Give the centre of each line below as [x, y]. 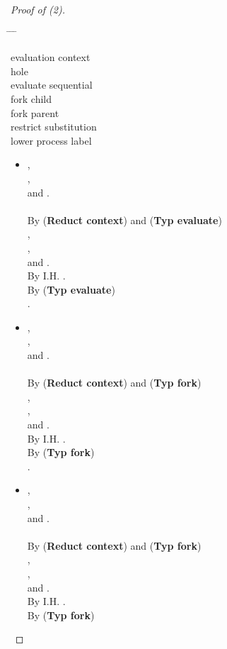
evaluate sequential [52, 85]
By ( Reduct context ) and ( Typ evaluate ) [124, 220]
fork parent [35, 112]
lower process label [51, 140]
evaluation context [51, 57]
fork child [31, 98]
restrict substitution [54, 127]
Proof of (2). [38, 9]
